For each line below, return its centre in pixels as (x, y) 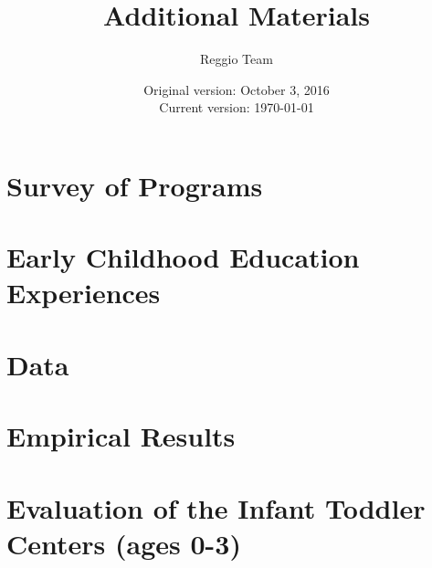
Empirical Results (121, 436)
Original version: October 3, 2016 (237, 89)
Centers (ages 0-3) (124, 543)
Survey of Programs (135, 185)
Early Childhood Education (183, 257)
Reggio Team (237, 59)
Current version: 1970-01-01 (237, 107)
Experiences (84, 293)
